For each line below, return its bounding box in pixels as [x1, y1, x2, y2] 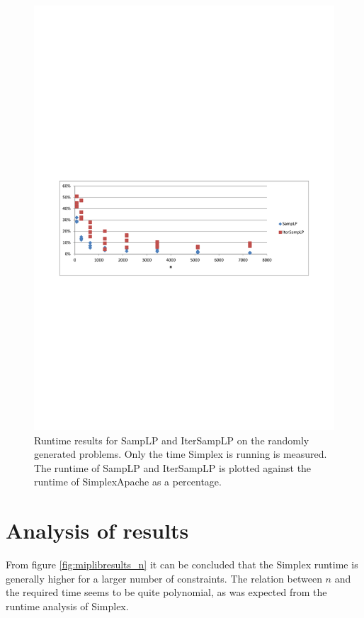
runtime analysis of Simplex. [6, 598, 129, 613]
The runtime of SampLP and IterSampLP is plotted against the [34, 460, 312, 475]
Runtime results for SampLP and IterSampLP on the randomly [34, 432, 309, 447]
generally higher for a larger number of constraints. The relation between [6, 571, 322, 585]
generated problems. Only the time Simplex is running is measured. [34, 446, 327, 461]
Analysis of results [6, 516, 189, 545]
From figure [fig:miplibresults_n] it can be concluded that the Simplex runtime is [6, 557, 358, 572]
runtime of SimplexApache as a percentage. [34, 474, 222, 489]
